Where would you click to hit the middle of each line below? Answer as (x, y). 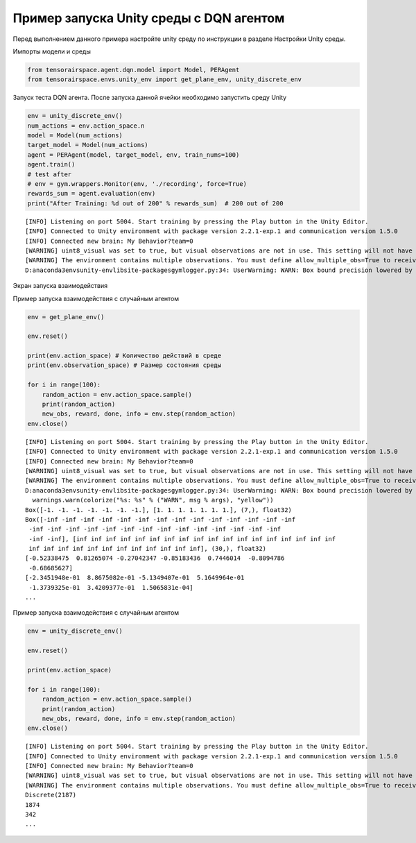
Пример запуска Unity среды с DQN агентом (149, 18)
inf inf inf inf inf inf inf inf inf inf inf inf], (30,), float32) (148, 549)
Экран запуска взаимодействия (60, 286)
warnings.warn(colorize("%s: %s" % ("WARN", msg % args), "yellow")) (153, 500)
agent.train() (51, 164)
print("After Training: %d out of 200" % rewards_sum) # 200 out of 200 (155, 203)
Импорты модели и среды (52, 51)
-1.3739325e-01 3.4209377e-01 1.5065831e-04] (111, 587)
